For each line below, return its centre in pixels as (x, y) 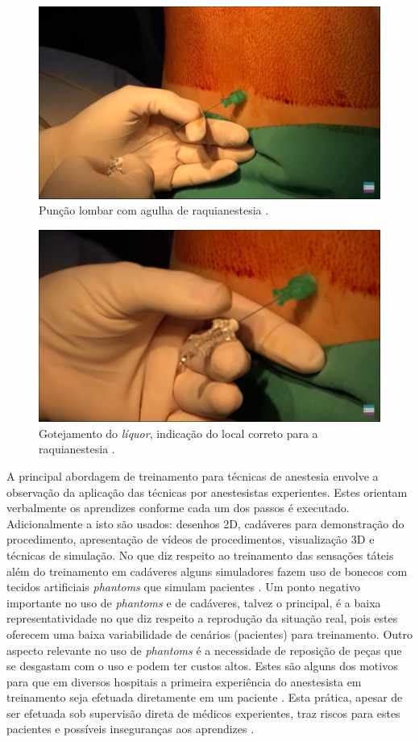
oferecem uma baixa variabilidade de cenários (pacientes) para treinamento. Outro (209, 634)
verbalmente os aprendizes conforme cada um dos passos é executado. (178, 508)
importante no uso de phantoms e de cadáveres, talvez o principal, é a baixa (194, 602)
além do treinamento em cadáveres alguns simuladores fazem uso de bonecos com (207, 571)
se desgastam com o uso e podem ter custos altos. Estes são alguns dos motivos (202, 666)
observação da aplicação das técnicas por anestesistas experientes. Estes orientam (207, 492)
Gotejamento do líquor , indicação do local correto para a (178, 433)
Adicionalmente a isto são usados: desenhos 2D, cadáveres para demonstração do (205, 523)
